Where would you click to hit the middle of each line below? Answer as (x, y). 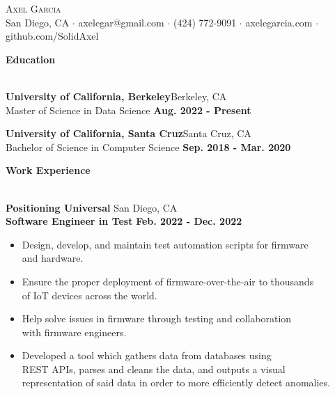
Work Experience (48, 170)
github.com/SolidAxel (52, 36)
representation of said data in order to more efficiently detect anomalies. (176, 383)
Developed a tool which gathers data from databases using (147, 355)
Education (31, 59)
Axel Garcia (33, 8)
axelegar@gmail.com (121, 22)
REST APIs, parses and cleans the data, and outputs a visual (154, 369)
